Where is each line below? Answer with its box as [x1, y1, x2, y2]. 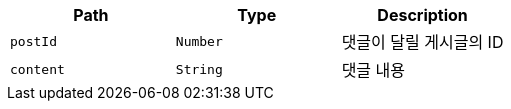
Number [175, 33, 223, 49]
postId [10, 33, 57, 49]
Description [377, 5, 468, 25]
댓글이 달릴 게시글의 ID [341, 32, 504, 52]
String [175, 61, 223, 77]
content [10, 61, 65, 77]
